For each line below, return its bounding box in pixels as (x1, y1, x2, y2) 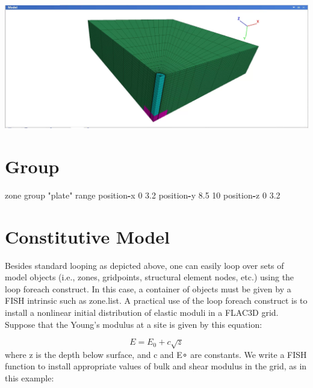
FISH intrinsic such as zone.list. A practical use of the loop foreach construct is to (5, 294, 308, 307)
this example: (5, 371, 54, 384)
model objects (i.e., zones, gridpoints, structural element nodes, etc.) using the (5, 271, 294, 283)
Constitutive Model (5, 224, 170, 248)
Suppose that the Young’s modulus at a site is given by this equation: (5, 318, 262, 330)
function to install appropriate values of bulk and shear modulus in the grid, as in (5, 360, 307, 372)
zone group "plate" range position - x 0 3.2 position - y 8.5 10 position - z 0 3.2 (5, 188, 280, 201)
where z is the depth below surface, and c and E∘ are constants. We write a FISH (5, 348, 307, 360)
